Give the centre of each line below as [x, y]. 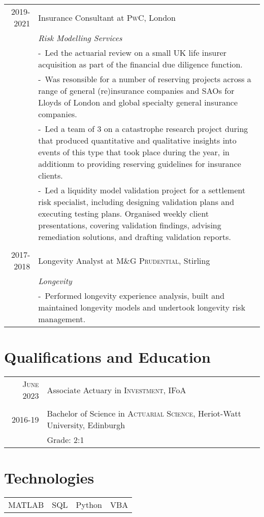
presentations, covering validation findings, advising [130, 225]
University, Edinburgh [86, 425]
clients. [51, 175]
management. [62, 319]
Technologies [49, 478]
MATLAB [26, 505]
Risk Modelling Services [80, 38]
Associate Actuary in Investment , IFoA [117, 390]
